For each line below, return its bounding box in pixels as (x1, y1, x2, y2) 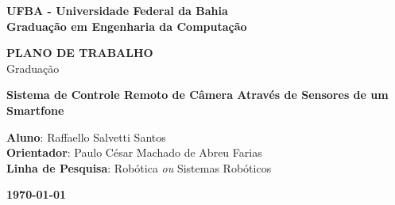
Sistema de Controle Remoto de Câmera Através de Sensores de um (6, 86, 389, 103)
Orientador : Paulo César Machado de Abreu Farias (6, 144, 262, 161)
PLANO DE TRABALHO (6, 44, 153, 61)
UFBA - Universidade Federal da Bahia (6, 2, 228, 18)
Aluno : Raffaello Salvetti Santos (6, 128, 166, 145)
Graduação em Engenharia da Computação (6, 17, 247, 34)
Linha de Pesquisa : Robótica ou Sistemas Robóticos (6, 159, 272, 176)
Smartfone (6, 101, 64, 118)
